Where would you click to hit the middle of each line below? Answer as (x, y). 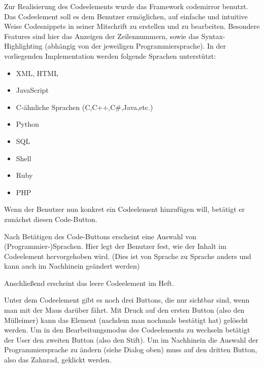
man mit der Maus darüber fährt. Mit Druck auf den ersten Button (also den (124, 310)
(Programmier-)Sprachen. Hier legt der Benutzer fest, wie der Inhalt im (115, 246)
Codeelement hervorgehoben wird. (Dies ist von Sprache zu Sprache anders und (128, 256)
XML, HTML (37, 73)
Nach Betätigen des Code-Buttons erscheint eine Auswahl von (100, 236)
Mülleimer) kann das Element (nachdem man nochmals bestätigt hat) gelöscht (126, 320)
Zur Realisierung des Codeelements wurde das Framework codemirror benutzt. (126, 6)
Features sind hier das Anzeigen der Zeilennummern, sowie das (102, 36)
